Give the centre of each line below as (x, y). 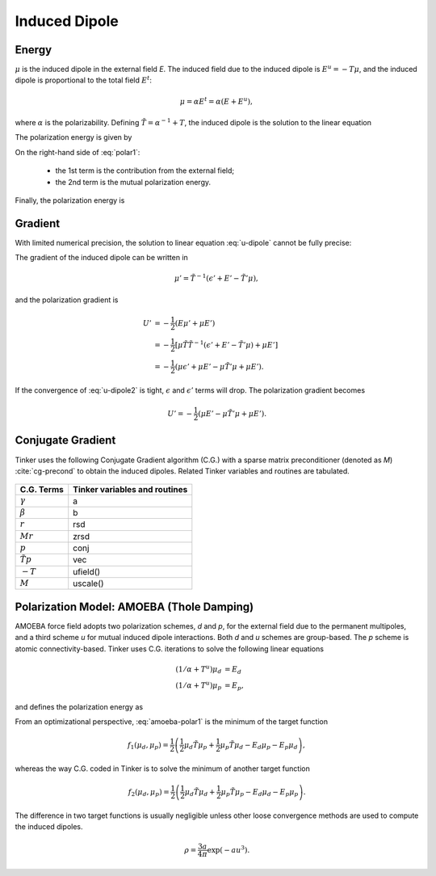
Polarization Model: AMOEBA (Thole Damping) (134, 606)
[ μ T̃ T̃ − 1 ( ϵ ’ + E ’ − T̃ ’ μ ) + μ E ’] (226, 344)
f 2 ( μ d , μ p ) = (149, 793)
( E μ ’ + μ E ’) (195, 323)
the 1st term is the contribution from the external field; (145, 171)
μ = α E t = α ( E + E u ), (216, 101)
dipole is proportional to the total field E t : (84, 80)
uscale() (88, 583)
